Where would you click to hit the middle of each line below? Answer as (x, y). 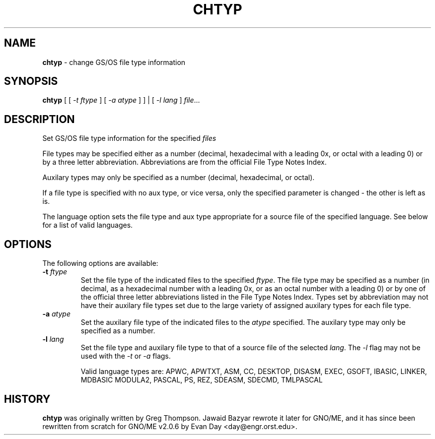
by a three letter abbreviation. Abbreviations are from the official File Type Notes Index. (184, 162)
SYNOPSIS (31, 81)
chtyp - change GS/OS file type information (114, 62)
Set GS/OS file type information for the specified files (129, 138)
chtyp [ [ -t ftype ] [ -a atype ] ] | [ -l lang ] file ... (121, 100)
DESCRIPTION (39, 119)
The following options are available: (100, 263)
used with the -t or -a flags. (126, 356)
